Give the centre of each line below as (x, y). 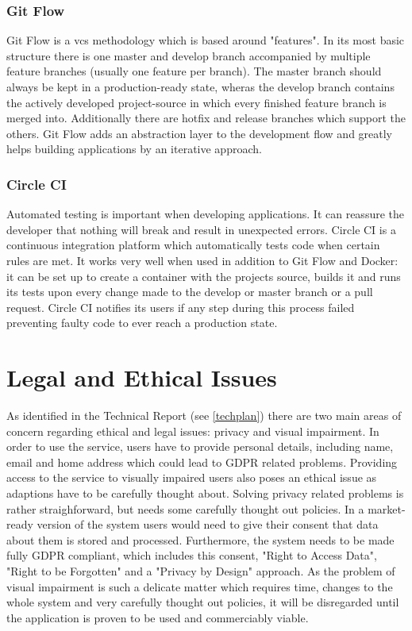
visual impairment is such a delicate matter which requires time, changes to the (200, 586)
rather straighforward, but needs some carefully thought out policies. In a (185, 508)
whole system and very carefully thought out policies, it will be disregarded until (203, 602)
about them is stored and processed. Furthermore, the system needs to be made (200, 539)
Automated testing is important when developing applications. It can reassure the (206, 214)
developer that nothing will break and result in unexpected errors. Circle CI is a (201, 229)
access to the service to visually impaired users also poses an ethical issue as (192, 477)
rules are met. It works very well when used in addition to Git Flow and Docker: (202, 260)
